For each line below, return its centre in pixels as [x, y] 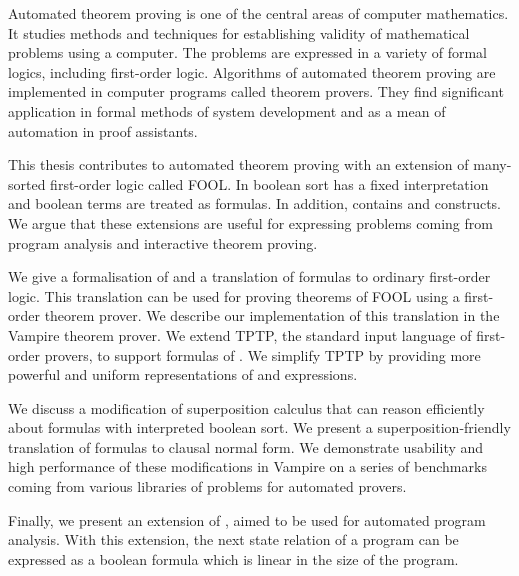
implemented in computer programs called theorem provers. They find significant [256, 91]
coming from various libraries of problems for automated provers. [207, 486]
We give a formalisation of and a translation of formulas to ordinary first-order [249, 276]
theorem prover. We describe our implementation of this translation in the [272, 315]
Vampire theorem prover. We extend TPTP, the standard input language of [240, 334]
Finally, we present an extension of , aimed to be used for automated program [247, 519]
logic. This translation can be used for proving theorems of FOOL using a [234, 295]
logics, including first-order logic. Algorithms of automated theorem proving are [252, 71]
